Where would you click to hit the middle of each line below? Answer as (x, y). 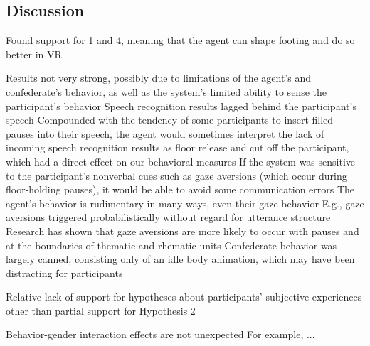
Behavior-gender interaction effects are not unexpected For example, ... (160, 334)
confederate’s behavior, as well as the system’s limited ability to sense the (166, 91)
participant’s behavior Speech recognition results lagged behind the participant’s (181, 106)
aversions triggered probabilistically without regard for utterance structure (168, 217)
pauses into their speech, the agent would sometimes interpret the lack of (165, 133)
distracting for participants (64, 272)
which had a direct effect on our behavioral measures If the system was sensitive (181, 161)
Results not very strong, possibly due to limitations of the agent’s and (158, 78)
